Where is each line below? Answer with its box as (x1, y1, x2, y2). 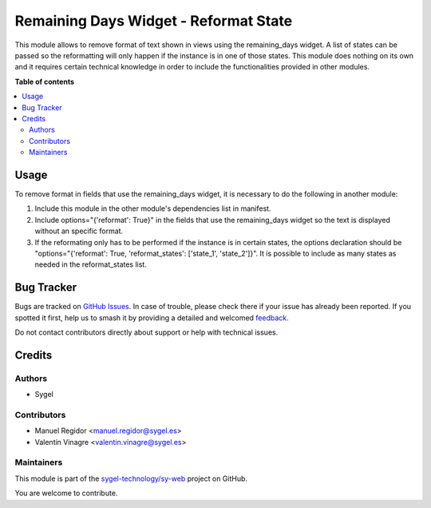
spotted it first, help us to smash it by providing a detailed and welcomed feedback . (14, 312, 289, 323)
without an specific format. (34, 226, 124, 236)
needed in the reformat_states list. (34, 260, 147, 269)
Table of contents (14, 77, 75, 86)
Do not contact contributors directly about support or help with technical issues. (14, 327, 279, 337)
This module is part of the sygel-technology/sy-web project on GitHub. (14, 474, 247, 483)
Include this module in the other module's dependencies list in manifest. (34, 204, 271, 213)
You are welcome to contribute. (14, 488, 118, 498)
